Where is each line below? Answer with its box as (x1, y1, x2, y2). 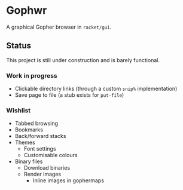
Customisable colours (23, 152, 78, 159)
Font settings (23, 145, 56, 152)
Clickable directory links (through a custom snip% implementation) (14, 85, 178, 93)
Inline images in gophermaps (32, 177, 105, 184)
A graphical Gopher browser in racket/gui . (6, 23, 112, 30)
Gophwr (6, 4, 47, 17)
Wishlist (6, 106, 31, 114)
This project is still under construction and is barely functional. (6, 56, 160, 63)
